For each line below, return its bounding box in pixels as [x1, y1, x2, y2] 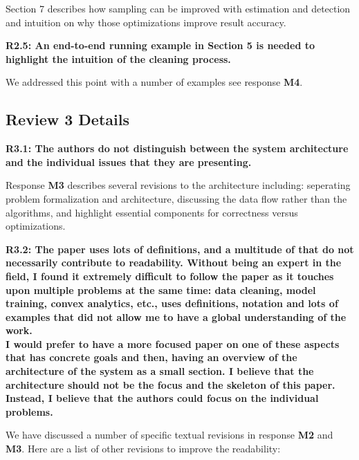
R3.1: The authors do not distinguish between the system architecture [6, 141, 349, 156]
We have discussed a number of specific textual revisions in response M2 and [6, 427, 333, 442]
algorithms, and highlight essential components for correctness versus [6, 205, 298, 219]
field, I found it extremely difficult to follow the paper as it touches [6, 268, 334, 283]
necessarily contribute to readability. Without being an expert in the [6, 255, 342, 270]
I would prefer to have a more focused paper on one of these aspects [6, 336, 340, 351]
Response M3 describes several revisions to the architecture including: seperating [6, 178, 351, 192]
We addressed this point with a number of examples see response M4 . [6, 75, 303, 89]
